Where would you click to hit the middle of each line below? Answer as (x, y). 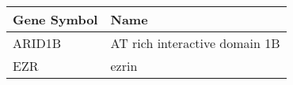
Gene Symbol (55, 19)
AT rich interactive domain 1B (195, 43)
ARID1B (37, 43)
